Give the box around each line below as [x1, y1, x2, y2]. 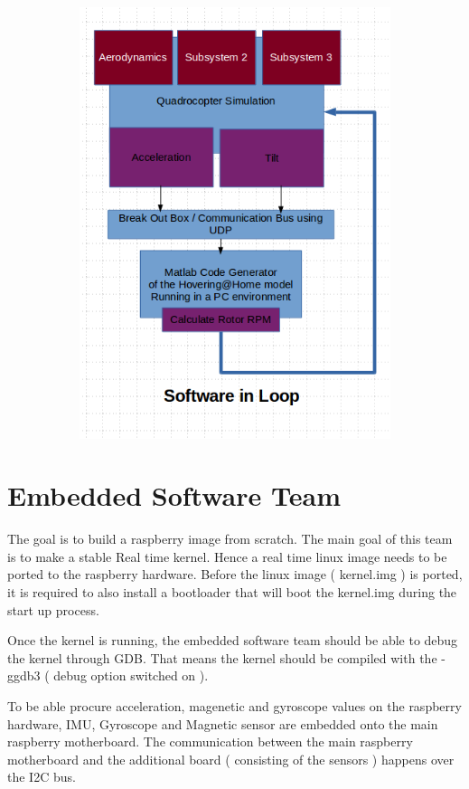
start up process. [7, 600, 99, 619]
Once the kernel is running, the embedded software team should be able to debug [7, 631, 458, 650]
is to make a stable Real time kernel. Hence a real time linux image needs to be [7, 547, 447, 566]
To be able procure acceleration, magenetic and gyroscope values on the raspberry [7, 697, 462, 716]
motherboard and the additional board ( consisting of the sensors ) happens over [7, 749, 455, 768]
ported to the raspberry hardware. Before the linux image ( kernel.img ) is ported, [7, 565, 463, 584]
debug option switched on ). [53, 666, 209, 685]
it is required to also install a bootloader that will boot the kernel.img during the [7, 583, 457, 602]
